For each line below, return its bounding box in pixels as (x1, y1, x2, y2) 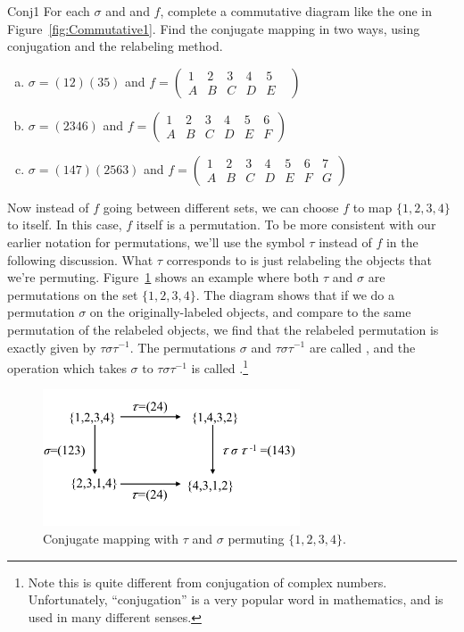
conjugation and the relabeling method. (7, 37, 223, 55)
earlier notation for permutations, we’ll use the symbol (7, 232, 305, 251)
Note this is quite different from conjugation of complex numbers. (28, 572, 387, 591)
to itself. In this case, (7, 215, 122, 234)
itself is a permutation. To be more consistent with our (136, 215, 436, 234)
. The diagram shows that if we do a (195, 285, 395, 304)
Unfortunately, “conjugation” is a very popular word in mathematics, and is (28, 590, 443, 609)
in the (385, 232, 418, 251)
